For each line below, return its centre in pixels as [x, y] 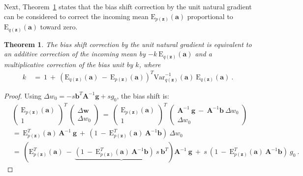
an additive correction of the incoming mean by [75, 54]
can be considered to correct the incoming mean [76, 16]
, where [150, 64]
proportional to [210, 16]
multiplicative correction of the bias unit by [69, 64]
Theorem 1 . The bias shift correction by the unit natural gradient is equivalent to [128, 44]
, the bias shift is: [143, 95]
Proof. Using [23, 95]
